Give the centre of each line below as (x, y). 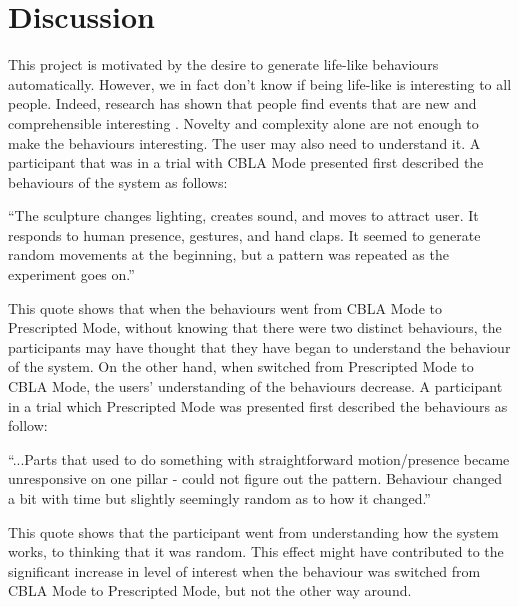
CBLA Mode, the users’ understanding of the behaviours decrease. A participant (255, 386)
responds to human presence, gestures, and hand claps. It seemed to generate (244, 234)
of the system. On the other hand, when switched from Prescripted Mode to (241, 366)
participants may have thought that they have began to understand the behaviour (259, 346)
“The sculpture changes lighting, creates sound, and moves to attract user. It (243, 215)
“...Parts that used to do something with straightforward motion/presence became (259, 458)
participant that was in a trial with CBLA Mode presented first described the (246, 162)
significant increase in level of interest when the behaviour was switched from (244, 570)
